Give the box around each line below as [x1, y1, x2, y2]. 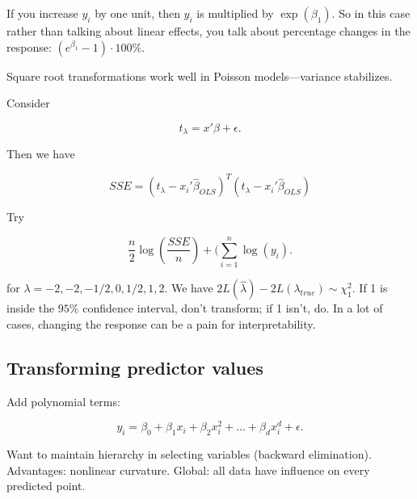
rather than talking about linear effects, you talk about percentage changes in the [6, 23, 411, 39]
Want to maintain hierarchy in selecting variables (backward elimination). [6, 446, 372, 463]
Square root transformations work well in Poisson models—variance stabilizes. [6, 67, 393, 84]
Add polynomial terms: [6, 392, 120, 409]
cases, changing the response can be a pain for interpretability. [6, 315, 316, 332]
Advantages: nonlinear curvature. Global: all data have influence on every [6, 461, 370, 478]
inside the [6, 300, 55, 317]
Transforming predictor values [6, 354, 263, 379]
